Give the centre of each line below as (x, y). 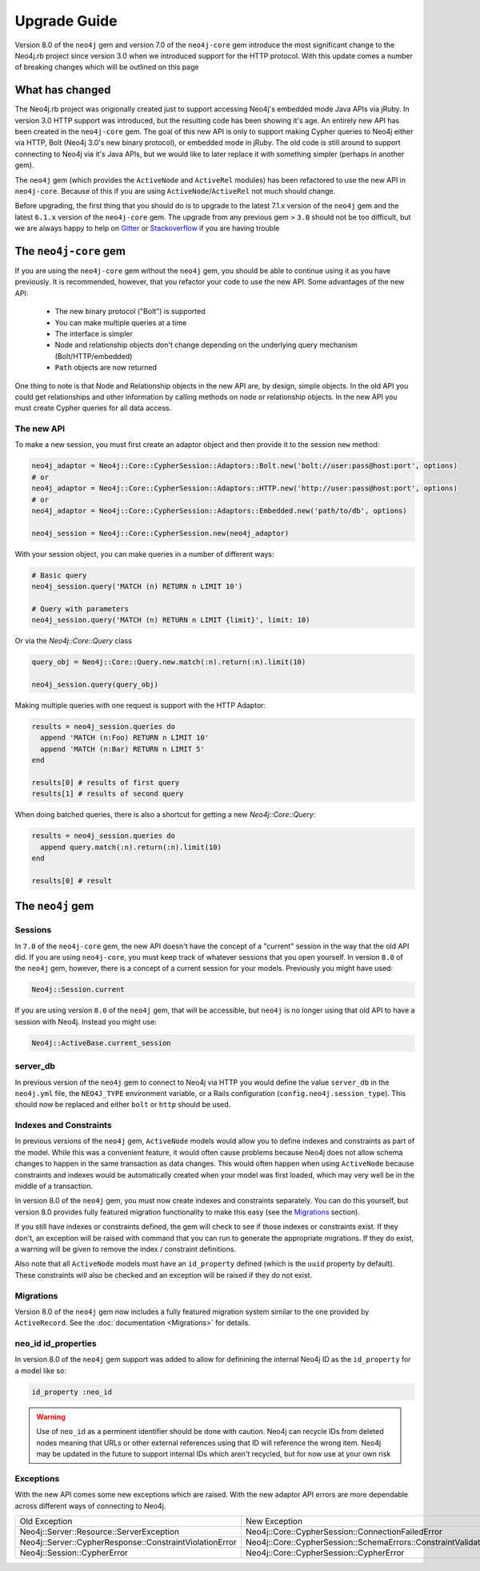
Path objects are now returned (106, 368)
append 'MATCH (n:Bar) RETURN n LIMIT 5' (123, 749)
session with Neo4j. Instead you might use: (86, 1021)
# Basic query (59, 575)
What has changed (63, 90)
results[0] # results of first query (106, 783)
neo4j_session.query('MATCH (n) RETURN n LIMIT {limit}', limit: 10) (171, 620)
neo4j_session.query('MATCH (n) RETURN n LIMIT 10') (137, 586)
